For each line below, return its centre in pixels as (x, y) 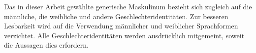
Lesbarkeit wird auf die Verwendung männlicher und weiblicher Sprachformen (121, 26)
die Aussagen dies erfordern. (46, 45)
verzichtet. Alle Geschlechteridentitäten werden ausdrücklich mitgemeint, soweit (124, 35)
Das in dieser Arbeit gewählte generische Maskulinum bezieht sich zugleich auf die (128, 6)
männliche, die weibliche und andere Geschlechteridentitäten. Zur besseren (116, 16)
